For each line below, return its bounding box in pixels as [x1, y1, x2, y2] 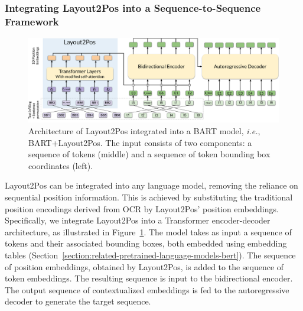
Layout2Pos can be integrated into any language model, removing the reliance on [5, 179, 298, 192]
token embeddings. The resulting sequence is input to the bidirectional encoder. [5, 272, 293, 284]
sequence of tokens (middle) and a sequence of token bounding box [28, 148, 271, 160]
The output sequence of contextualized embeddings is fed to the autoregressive [5, 283, 289, 296]
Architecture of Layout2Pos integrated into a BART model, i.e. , [28, 125, 260, 137]
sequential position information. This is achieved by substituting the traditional [5, 190, 293, 203]
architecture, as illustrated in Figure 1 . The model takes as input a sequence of [5, 225, 292, 238]
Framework [5, 14, 59, 28]
